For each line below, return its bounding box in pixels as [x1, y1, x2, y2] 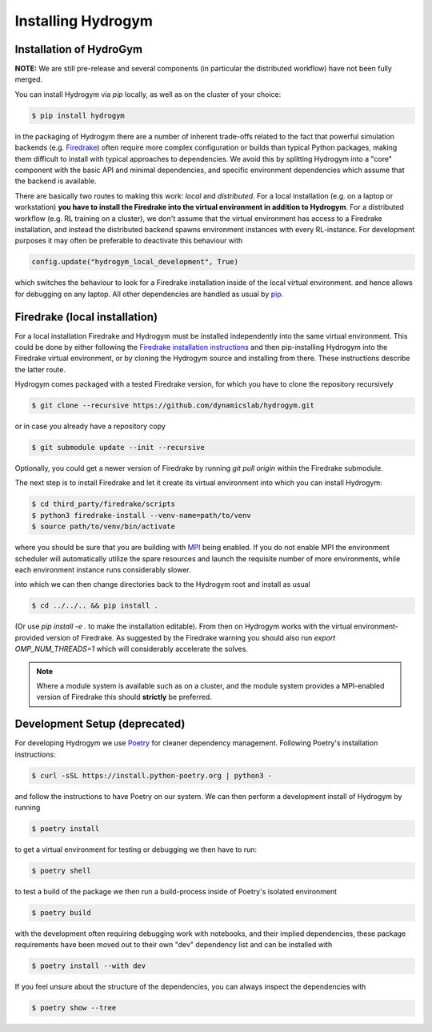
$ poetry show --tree [31, 1003, 117, 1013]
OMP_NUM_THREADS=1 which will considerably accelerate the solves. [14, 644, 248, 654]
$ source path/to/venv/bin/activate [31, 522, 176, 532]
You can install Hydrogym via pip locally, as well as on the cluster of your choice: [14, 89, 282, 99]
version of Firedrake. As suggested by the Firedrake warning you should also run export [46, 632, 336, 642]
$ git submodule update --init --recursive [31, 443, 206, 452]
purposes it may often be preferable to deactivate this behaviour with [14, 236, 243, 246]
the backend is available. [14, 176, 97, 186]
